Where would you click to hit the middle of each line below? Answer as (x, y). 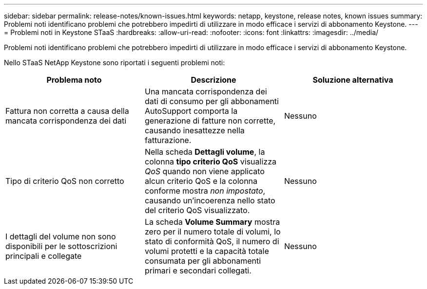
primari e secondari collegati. (198, 271)
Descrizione (213, 80)
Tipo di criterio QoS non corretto (65, 181)
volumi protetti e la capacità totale (207, 251)
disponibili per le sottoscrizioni (61, 246)
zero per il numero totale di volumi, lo (213, 232)
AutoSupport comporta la (191, 111)
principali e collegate (44, 256)
